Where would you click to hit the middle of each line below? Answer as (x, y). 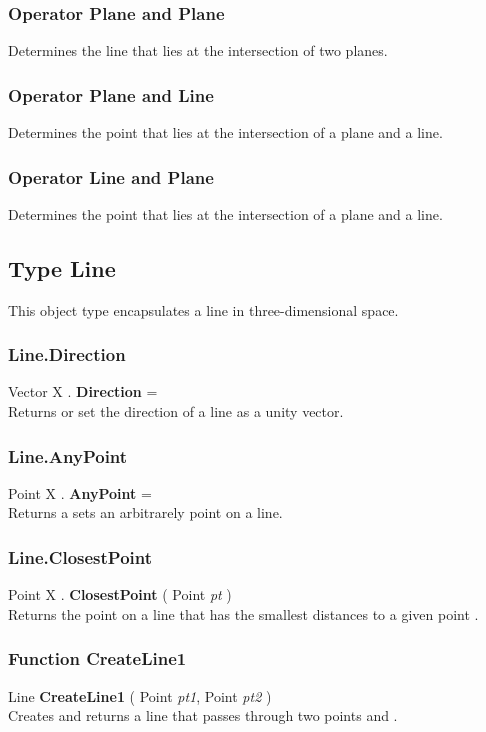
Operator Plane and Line (111, 94)
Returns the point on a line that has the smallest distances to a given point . (243, 613)
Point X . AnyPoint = (80, 492)
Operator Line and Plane (111, 176)
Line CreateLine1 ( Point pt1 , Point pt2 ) (140, 695)
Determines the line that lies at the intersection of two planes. (198, 50)
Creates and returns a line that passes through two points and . (203, 715)
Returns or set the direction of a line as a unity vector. (176, 411)
